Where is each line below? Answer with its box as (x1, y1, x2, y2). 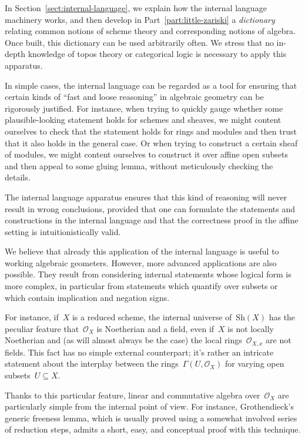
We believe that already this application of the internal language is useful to (5, 245, 279, 257)
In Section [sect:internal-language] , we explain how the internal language (5, 2, 267, 14)
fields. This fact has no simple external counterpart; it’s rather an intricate (5, 346, 274, 358)
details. (5, 171, 31, 183)
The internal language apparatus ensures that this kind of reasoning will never (5, 190, 287, 203)
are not (266, 334, 291, 346)
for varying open (225, 357, 284, 370)
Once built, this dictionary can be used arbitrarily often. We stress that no (5, 36, 274, 48)
